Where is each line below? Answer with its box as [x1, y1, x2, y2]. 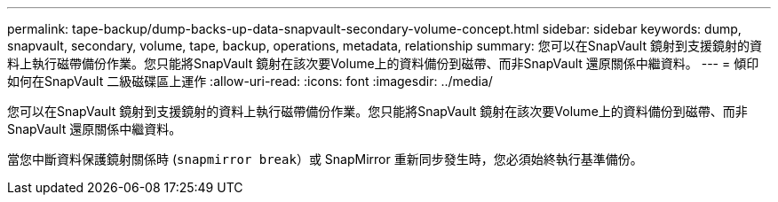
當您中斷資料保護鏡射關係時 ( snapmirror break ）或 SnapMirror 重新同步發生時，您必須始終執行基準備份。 [7, 151, 643, 167]
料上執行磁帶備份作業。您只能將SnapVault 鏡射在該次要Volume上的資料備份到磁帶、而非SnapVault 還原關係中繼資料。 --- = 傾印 [7, 56, 759, 71]
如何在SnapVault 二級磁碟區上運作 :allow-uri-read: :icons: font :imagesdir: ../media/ [7, 74, 493, 89]
